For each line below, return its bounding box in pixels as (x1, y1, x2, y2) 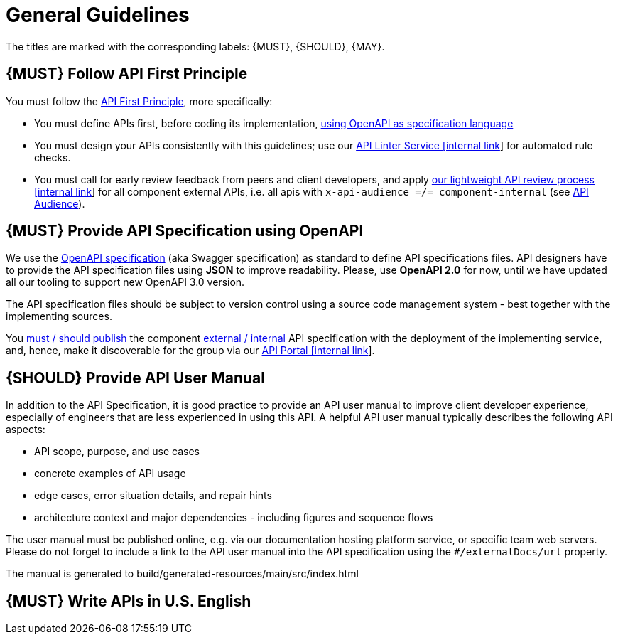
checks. (34, 151, 71, 164)
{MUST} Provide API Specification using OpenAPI (6, 222, 364, 240)
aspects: (6, 423, 45, 436)
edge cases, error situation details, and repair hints (34, 489, 272, 502)
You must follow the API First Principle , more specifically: (6, 95, 273, 107)
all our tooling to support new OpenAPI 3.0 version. (6, 276, 245, 289)
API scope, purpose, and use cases (34, 445, 200, 458)
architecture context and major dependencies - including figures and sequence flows (34, 511, 433, 524)
